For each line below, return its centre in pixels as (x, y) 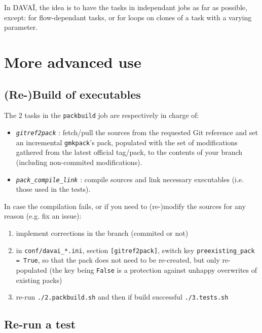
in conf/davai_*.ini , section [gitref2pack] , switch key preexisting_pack (135, 250)
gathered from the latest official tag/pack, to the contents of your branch (129, 152)
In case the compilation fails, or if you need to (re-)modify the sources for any (125, 206)
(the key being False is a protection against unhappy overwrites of (153, 269)
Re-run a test (40, 324)
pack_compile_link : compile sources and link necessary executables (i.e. (130, 179)
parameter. (21, 27)
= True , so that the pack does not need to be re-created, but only (118, 260)
